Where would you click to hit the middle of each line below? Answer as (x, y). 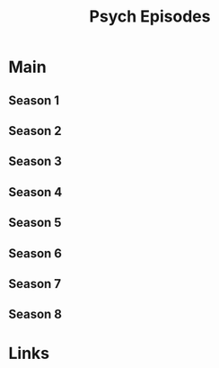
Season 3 (35, 162)
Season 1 (34, 100)
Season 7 (35, 284)
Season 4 (35, 192)
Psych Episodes (150, 17)
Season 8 (35, 314)
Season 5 (35, 223)
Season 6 (35, 253)
